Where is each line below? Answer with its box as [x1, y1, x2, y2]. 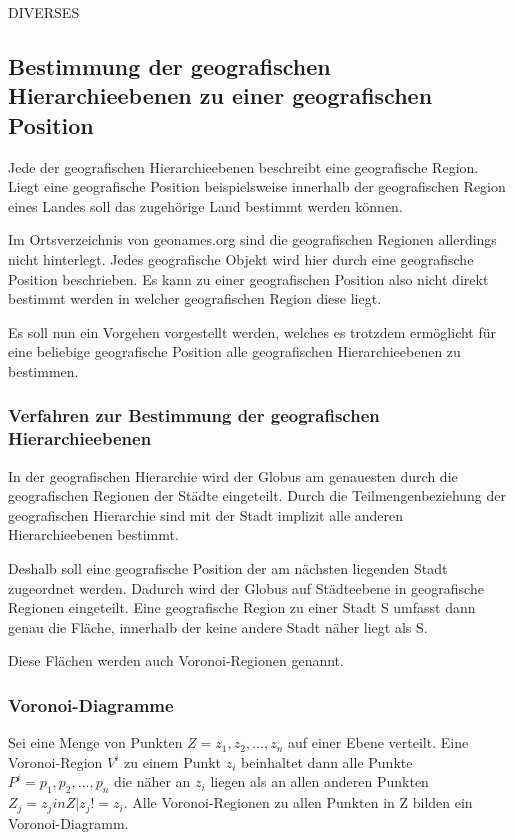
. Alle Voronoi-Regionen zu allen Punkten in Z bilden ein [123, 792, 473, 813]
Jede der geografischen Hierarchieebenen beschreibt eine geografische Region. [8, 156, 479, 177]
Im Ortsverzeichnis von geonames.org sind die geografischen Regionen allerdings [8, 229, 497, 250]
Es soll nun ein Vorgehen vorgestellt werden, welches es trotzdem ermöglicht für [8, 321, 497, 342]
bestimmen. [8, 360, 79, 381]
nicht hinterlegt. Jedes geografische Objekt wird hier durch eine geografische [8, 248, 474, 269]
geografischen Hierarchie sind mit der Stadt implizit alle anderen [8, 504, 404, 525]
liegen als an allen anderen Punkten [210, 771, 429, 792]
